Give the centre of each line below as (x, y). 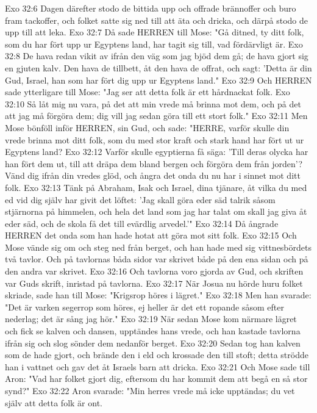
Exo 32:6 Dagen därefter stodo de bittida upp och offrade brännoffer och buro (151, 8)
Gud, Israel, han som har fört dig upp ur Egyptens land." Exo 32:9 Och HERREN (158, 80)
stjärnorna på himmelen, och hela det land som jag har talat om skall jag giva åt (156, 211)
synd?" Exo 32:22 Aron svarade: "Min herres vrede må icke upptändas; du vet (150, 390)
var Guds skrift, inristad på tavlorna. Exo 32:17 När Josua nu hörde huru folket (154, 283)
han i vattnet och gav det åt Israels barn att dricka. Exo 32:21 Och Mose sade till (158, 366)
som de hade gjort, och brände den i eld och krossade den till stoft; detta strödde (157, 355)
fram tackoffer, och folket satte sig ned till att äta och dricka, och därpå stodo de (156, 20)
